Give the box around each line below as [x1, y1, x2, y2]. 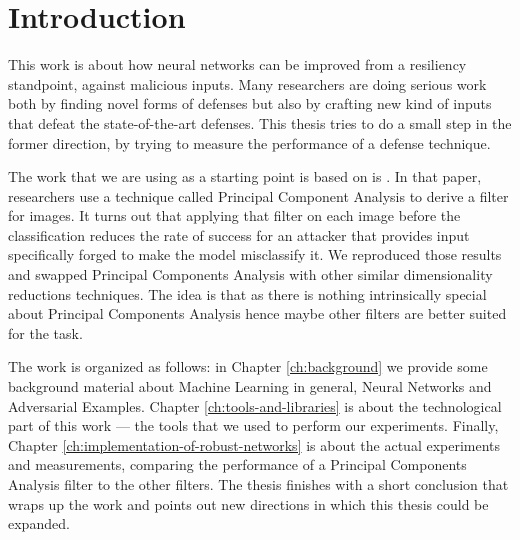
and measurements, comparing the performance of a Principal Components [8, 454, 467, 475]
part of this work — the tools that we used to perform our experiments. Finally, [8, 415, 499, 436]
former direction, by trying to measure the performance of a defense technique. [8, 132, 491, 153]
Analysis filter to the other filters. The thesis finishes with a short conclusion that [8, 474, 509, 494]
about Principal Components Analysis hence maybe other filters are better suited [8, 303, 507, 324]
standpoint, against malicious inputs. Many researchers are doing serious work [8, 73, 487, 94]
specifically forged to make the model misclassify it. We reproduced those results [8, 244, 502, 265]
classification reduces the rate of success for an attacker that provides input [8, 224, 470, 245]
